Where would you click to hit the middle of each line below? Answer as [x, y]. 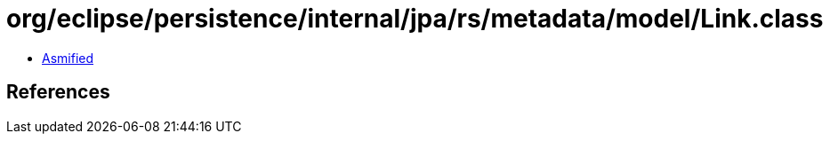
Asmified [68, 58]
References [58, 92]
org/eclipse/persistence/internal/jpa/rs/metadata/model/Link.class [415, 19]
